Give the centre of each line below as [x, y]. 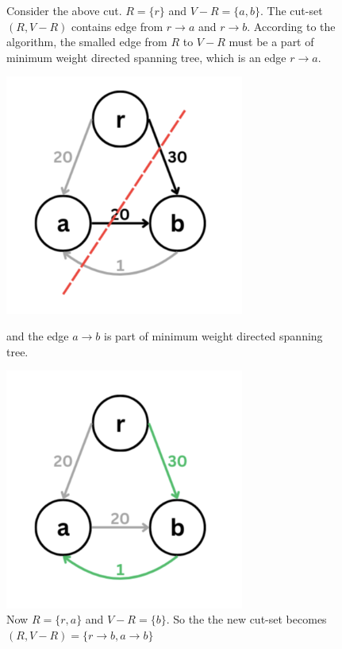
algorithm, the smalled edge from [87, 42]
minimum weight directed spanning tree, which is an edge [146, 57]
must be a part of [271, 42]
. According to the [291, 26]
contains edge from [117, 26]
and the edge [38, 336]
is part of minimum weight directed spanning [213, 336]
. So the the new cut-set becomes [246, 619]
